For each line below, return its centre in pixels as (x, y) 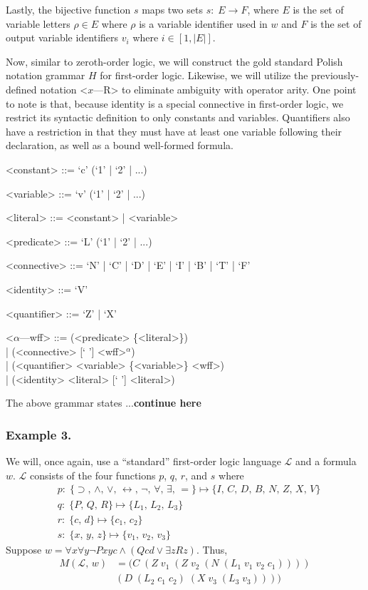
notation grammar (46, 75)
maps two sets (172, 9)
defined (21, 89)
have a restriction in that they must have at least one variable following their (174, 131)
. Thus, (212, 549)
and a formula (326, 461)
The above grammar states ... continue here (104, 403)
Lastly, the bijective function (68, 9)
